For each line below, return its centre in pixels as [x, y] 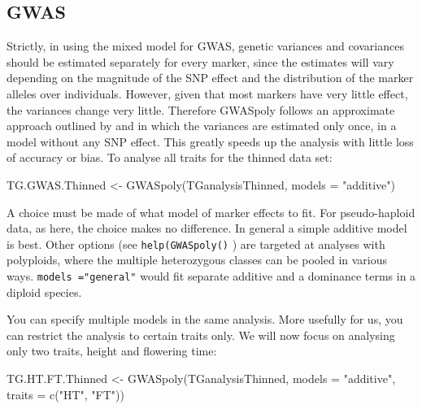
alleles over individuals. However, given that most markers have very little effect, [207, 93]
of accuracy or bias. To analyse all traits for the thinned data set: [170, 157]
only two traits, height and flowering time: [112, 351]
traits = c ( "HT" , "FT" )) [65, 394]
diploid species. [44, 292]
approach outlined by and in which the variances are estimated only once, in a [202, 126]
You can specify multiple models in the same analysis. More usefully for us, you [205, 319]
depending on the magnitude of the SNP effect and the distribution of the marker [210, 78]
